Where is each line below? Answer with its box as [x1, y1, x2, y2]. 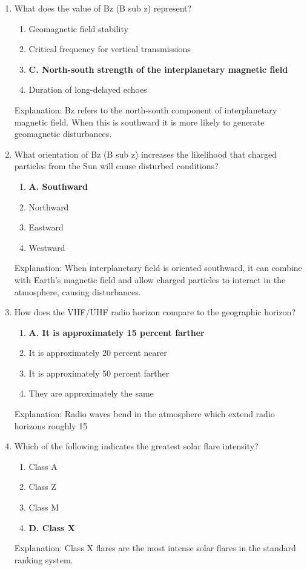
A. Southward [28, 179, 88, 192]
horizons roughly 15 [14, 419, 88, 432]
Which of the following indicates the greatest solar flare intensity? [14, 440, 259, 452]
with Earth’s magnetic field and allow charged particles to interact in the [14, 273, 286, 286]
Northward [28, 200, 69, 213]
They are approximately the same [28, 387, 154, 400]
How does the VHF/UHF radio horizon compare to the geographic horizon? [14, 306, 296, 318]
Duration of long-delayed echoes [28, 83, 147, 96]
